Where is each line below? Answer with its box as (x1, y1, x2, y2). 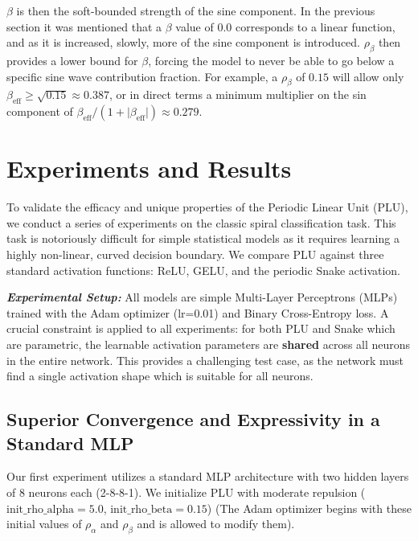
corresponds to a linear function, (235, 18, 395, 35)
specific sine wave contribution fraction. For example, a (6, 68, 278, 84)
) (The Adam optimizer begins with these (207, 499, 412, 516)
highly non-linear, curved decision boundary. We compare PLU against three (6, 246, 384, 263)
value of (175, 18, 214, 35)
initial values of (6, 515, 82, 532)
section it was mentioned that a (6, 18, 162, 35)
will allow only (332, 68, 404, 84)
